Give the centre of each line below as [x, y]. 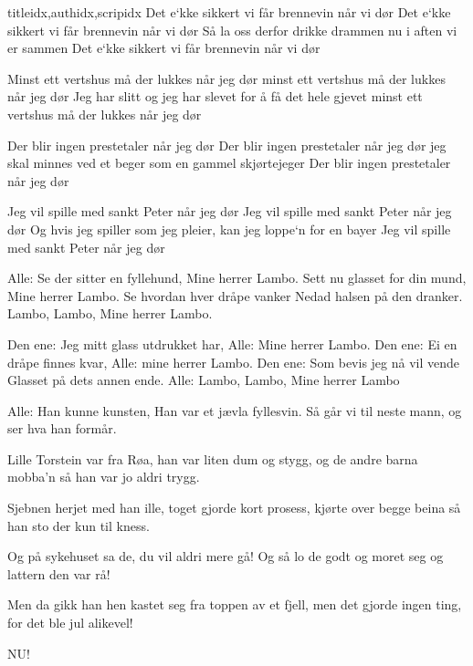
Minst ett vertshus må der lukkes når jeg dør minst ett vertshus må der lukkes [226, 78]
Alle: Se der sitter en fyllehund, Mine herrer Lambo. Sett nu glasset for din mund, [237, 278]
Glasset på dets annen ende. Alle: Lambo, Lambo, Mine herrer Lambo [204, 380]
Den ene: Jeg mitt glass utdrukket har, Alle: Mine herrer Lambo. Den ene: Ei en [232, 343]
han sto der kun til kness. [79, 525]
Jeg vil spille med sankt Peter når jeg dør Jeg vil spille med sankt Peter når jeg [230, 211]
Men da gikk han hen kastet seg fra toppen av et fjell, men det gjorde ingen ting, [235, 604]
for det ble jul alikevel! [70, 623]
